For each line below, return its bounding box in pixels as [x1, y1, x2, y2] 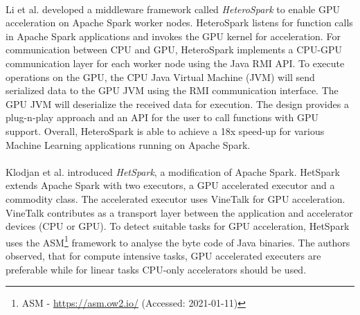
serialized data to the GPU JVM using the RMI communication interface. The [6, 83, 339, 98]
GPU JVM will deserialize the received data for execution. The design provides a [6, 96, 349, 111]
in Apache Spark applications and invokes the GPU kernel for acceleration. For [6, 28, 341, 43]
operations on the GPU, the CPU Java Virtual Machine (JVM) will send [6, 69, 315, 84]
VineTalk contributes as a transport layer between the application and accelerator [6, 205, 353, 219]
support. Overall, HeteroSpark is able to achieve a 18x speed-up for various [6, 123, 325, 138]
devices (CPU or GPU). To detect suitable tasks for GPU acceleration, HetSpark [6, 219, 350, 233]
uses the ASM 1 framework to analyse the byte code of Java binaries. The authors [6, 233, 350, 249]
